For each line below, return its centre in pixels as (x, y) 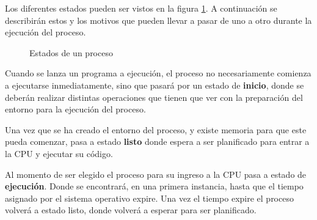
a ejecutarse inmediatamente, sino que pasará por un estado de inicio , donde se (155, 85)
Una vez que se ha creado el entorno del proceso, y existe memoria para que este (156, 129)
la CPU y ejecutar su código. (59, 153)
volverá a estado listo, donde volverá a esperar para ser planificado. (131, 210)
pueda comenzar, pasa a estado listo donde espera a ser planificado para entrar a (157, 141)
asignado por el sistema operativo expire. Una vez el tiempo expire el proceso (149, 198)
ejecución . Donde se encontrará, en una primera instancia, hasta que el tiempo (154, 186)
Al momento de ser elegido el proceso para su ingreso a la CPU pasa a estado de (156, 174)
